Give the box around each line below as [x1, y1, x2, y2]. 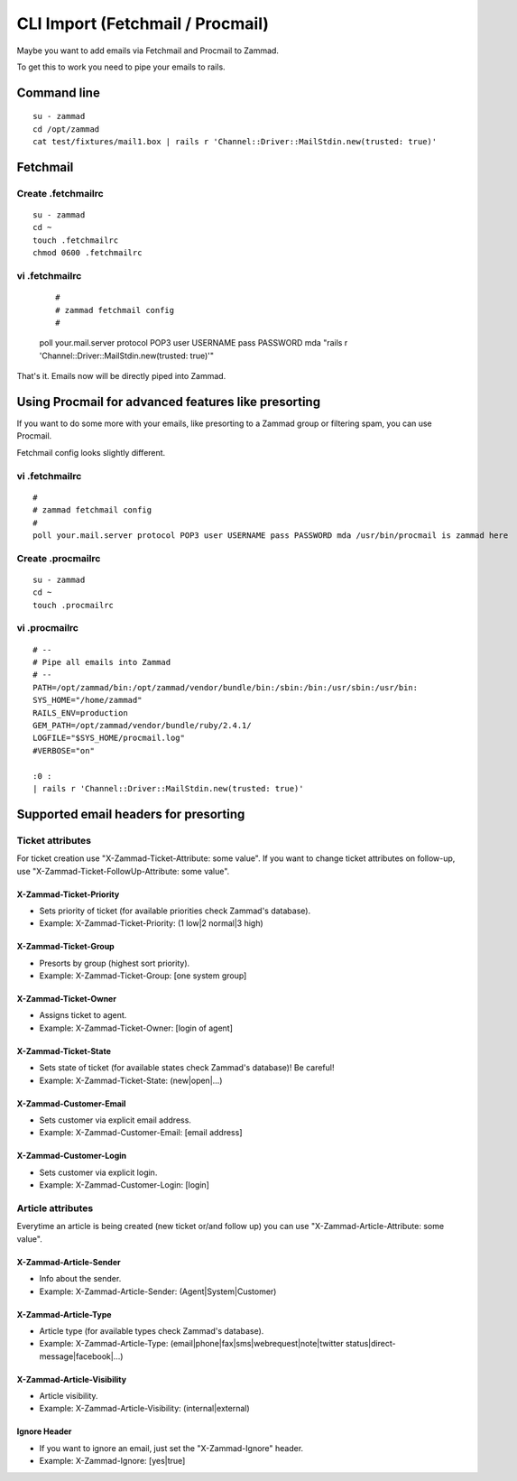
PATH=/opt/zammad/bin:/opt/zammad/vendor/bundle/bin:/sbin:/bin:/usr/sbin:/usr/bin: [32, 682, 419, 692]
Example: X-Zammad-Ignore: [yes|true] [39, 1456, 186, 1467]
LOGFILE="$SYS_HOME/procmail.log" [32, 733, 185, 744]
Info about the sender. [39, 1273, 122, 1284]
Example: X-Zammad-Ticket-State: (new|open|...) [39, 1075, 223, 1086]
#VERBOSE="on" [32, 745, 95, 755]
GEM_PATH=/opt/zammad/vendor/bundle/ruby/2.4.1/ [32, 720, 252, 731]
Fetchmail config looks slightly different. [16, 447, 166, 458]
